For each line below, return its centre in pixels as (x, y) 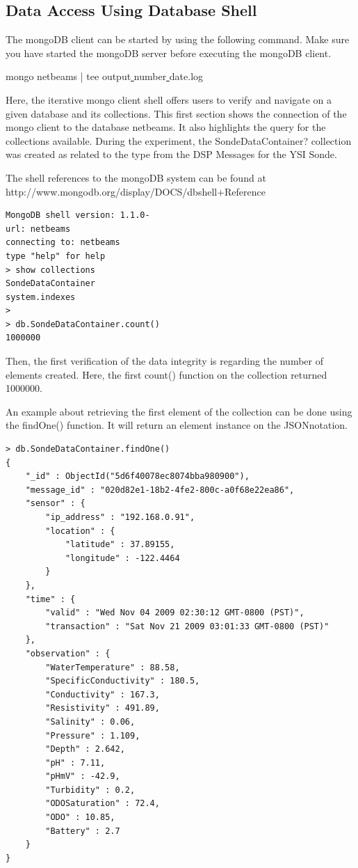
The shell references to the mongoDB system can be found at (136, 177)
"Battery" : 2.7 (83, 831)
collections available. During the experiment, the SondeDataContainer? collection (179, 140)
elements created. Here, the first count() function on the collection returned (166, 374)
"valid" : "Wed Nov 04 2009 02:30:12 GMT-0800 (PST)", (175, 613)
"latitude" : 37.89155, (120, 545)
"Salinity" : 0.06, (90, 721)
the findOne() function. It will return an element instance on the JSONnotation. (177, 425)
